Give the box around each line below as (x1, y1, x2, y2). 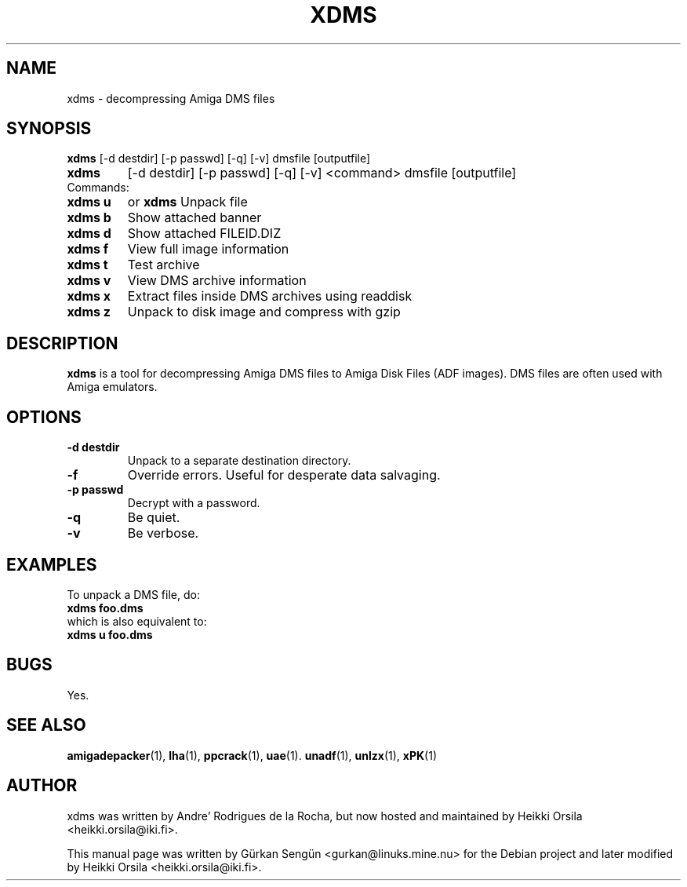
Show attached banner (127, 210, 262, 226)
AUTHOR (6, 776, 78, 796)
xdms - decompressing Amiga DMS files (67, 91, 275, 105)
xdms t (67, 257, 108, 273)
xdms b (67, 210, 111, 226)
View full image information (127, 241, 289, 257)
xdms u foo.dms (67, 627, 153, 641)
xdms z (67, 304, 111, 320)
